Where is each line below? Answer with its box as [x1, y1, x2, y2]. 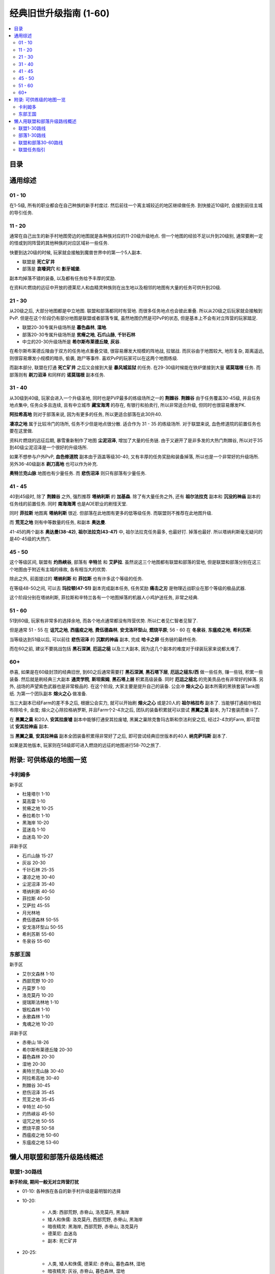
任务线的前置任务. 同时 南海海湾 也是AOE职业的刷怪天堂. [9, 500, 128, 507]
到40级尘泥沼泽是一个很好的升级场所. [9, 444, 88, 450]
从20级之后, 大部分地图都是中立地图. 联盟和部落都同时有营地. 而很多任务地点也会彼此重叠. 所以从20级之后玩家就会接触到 [9, 308, 263, 314]
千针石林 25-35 [22, 867, 54, 873]
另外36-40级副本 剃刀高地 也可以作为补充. [9, 461, 98, 467]
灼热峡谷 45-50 [22, 1111, 54, 1117]
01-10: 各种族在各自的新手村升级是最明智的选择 [22, 1188, 121, 1195]
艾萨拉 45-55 [22, 903, 50, 909]
